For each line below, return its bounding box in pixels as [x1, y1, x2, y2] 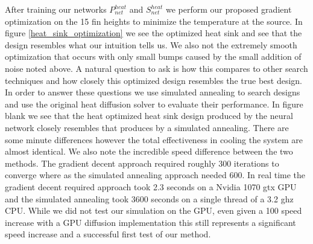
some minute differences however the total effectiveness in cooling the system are [5, 133, 303, 146]
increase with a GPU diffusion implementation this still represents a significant [5, 216, 296, 228]
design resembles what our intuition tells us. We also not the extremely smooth [5, 38, 297, 51]
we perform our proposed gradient [165, 3, 292, 15]
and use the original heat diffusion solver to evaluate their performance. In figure [5, 97, 303, 110]
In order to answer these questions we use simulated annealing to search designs [5, 86, 300, 98]
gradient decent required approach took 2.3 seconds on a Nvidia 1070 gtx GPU [5, 180, 297, 193]
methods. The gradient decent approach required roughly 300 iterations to [5, 156, 279, 169]
